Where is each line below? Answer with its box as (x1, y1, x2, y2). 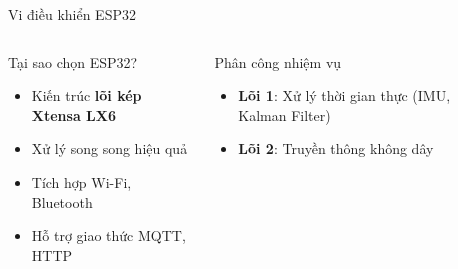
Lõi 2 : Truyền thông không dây (238, 138, 434, 159)
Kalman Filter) (238, 104, 331, 125)
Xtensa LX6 (31, 104, 116, 125)
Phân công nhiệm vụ (214, 51, 342, 72)
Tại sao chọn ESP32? (8, 51, 138, 72)
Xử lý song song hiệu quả (31, 138, 188, 159)
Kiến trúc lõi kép (31, 85, 142, 106)
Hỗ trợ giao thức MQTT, (31, 225, 186, 246)
